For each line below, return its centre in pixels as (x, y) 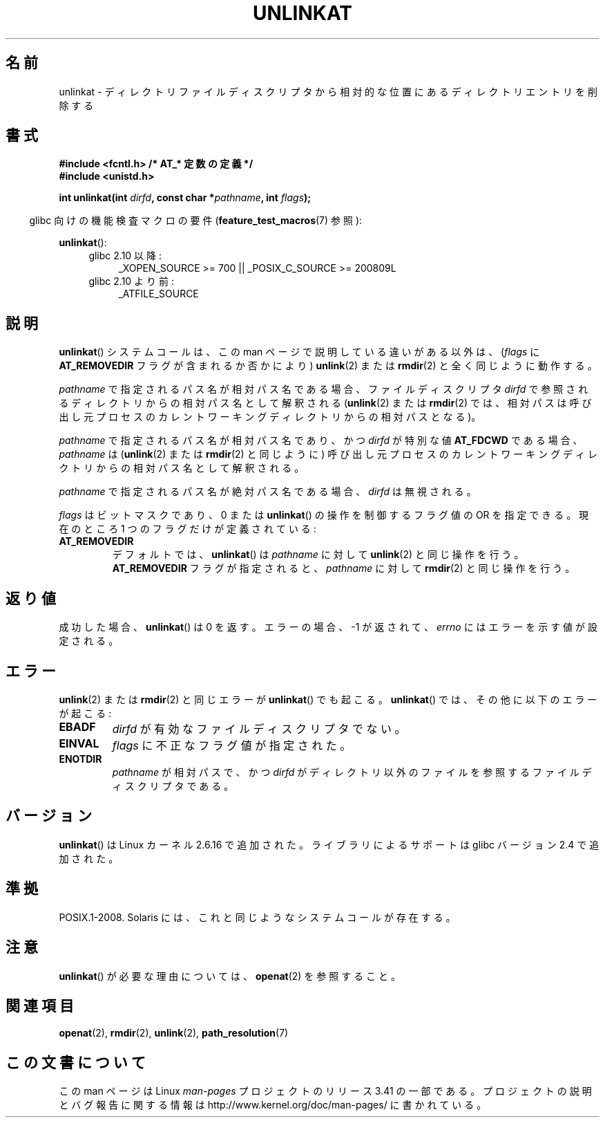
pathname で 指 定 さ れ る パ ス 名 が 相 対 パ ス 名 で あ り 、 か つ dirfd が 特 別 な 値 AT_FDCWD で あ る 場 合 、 (321, 440)
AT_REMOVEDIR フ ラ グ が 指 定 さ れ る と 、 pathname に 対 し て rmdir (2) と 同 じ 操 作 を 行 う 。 (344, 568)
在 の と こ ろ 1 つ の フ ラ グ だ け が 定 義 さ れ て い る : (188, 529)
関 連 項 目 (40, 1005)
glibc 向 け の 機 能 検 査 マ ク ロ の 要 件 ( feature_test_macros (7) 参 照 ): (196, 221)
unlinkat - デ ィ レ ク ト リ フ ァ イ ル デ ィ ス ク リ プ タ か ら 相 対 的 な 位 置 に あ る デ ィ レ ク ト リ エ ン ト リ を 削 (328, 91)
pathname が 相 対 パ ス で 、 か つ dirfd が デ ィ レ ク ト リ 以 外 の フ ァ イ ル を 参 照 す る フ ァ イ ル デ (352, 772)
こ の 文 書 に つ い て (76, 1062)
